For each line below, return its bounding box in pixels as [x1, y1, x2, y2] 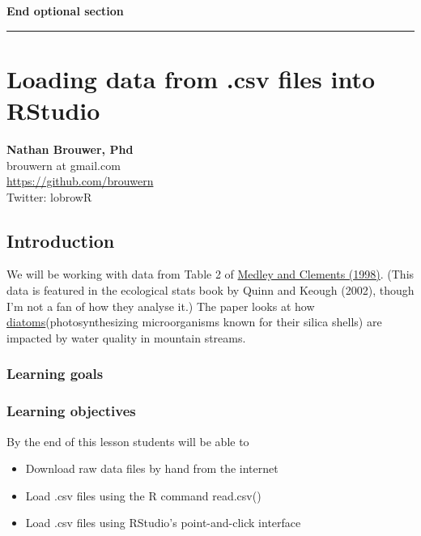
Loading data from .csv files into [6, 62, 376, 95]
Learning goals [6, 364, 104, 384]
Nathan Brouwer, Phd [6, 140, 134, 157]
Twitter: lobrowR [6, 188, 92, 205]
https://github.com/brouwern [6, 172, 154, 189]
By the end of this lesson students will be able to [6, 432, 249, 449]
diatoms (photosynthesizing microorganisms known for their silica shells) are [6, 313, 382, 330]
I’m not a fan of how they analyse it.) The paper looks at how [6, 297, 315, 314]
